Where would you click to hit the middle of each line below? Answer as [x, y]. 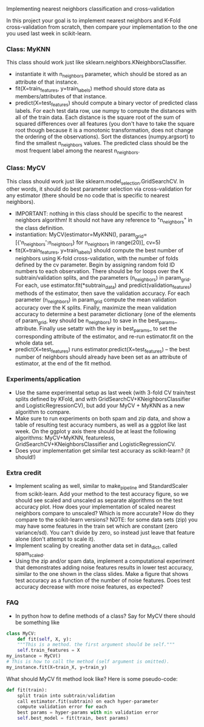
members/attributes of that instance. [61, 96]
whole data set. [34, 343]
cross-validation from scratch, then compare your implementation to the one [102, 27]
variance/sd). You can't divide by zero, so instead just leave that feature [105, 532]
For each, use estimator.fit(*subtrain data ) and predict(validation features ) [104, 286]
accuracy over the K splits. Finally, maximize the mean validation [96, 307]
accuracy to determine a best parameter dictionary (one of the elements [105, 314]
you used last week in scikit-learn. [49, 33]
